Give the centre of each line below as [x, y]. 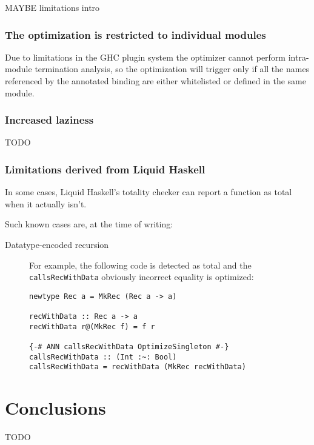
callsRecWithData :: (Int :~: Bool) [103, 357]
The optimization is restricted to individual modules [135, 34]
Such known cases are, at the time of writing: [89, 224]
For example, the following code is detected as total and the [140, 265]
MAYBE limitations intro [52, 7]
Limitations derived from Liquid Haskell [105, 169]
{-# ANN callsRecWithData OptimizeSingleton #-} [129, 347]
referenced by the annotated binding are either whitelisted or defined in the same [155, 81]
